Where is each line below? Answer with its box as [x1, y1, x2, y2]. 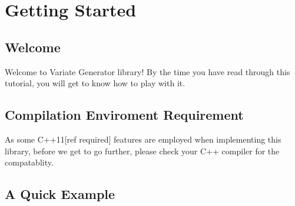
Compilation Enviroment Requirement [5, 106, 244, 124]
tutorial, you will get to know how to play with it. [5, 77, 185, 89]
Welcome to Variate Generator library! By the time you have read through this [5, 65, 290, 77]
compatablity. [5, 156, 54, 168]
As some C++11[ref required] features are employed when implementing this [5, 133, 281, 145]
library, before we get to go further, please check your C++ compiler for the [5, 144, 280, 157]
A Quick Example [5, 185, 115, 203]
